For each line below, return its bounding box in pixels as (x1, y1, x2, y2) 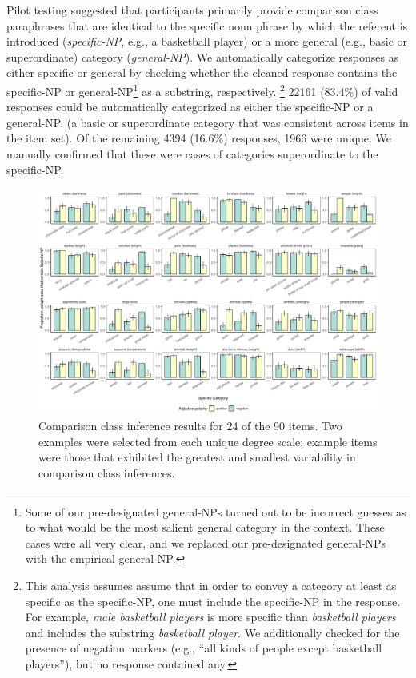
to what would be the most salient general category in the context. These (25, 519, 385, 536)
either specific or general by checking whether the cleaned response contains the (6, 64, 398, 81)
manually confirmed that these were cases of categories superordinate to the (6, 146, 378, 162)
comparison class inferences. (38, 464, 175, 481)
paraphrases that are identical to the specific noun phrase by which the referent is (6, 17, 408, 34)
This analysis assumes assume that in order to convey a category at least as (25, 576, 397, 593)
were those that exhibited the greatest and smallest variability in (38, 449, 356, 465)
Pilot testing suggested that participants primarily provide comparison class (6, 2, 378, 18)
